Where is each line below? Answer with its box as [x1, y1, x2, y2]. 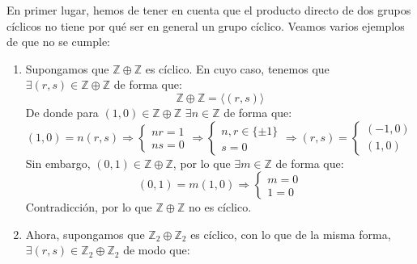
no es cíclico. [188, 199, 252, 216]
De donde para [25, 103, 99, 120]
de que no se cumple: [6, 33, 111, 50]
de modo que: [123, 241, 190, 258]
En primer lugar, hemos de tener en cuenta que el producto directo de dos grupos [6, 2, 411, 18]
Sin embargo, [25, 154, 91, 171]
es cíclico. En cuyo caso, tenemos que [145, 60, 330, 77]
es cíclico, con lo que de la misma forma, [190, 225, 391, 242]
